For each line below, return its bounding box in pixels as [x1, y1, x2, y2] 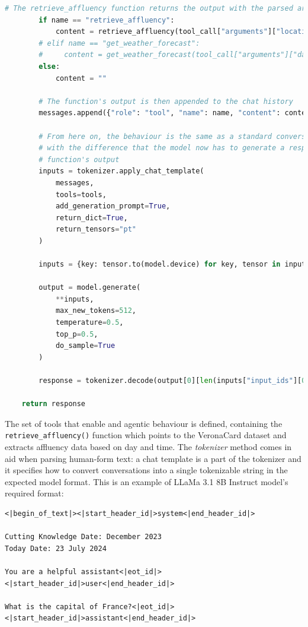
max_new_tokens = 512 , [55, 306, 136, 315]
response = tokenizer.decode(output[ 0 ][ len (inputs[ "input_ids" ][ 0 [38, 376, 306, 385]
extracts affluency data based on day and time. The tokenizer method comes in [5, 441, 292, 453]
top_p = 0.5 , [55, 330, 98, 338]
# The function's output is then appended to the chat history [38, 97, 293, 106]
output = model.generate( [38, 283, 141, 292]
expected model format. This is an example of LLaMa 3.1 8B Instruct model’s [5, 475, 288, 487]
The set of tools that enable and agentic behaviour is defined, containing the [5, 417, 283, 429]
